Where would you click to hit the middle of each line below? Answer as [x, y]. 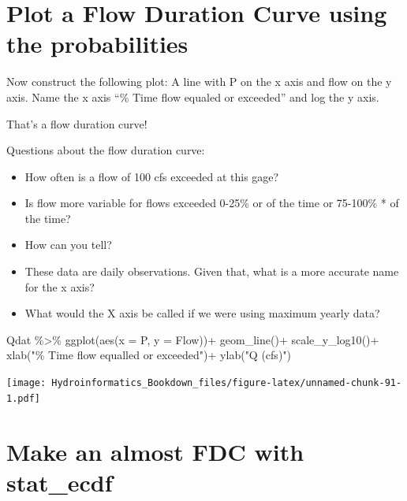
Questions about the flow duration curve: [106, 150]
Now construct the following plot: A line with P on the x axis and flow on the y [199, 82]
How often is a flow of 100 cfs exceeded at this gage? [152, 176]
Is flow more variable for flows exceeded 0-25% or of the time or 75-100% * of [212, 203]
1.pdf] [23, 398]
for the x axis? [60, 286]
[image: [26, 383]
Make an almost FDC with [155, 451]
